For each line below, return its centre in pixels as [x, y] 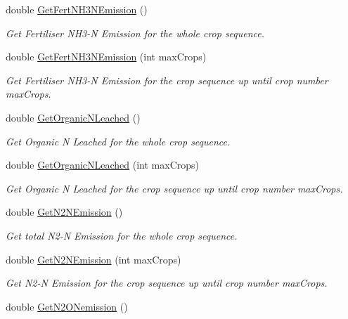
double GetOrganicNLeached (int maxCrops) [103, 165]
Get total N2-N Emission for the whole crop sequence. [122, 235]
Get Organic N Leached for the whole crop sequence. [118, 141]
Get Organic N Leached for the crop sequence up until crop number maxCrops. [174, 188]
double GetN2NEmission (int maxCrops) [94, 259]
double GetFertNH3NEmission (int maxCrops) [106, 57]
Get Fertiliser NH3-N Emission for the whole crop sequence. [135, 33]
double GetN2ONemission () [67, 306]
